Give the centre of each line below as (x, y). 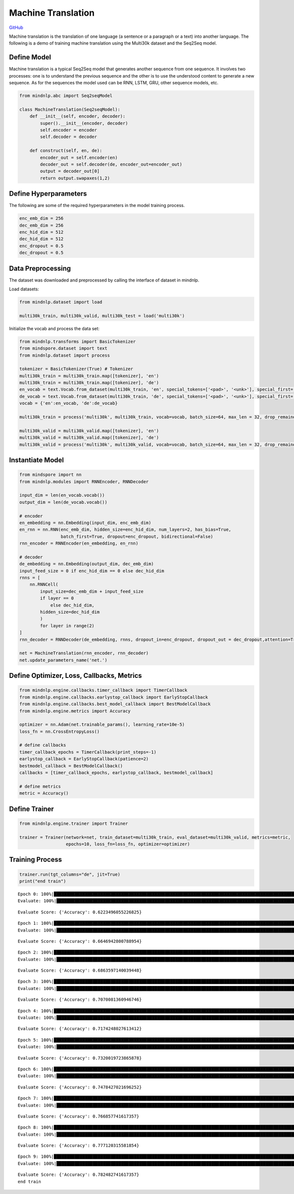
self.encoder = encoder (69, 130)
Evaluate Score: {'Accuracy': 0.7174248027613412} (80, 1029)
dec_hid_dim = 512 (41, 239)
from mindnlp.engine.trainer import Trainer (74, 823)
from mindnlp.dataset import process (65, 355)
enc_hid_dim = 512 (41, 232)
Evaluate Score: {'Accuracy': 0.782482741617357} (79, 1175)
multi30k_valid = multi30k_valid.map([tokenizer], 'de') (89, 438)
